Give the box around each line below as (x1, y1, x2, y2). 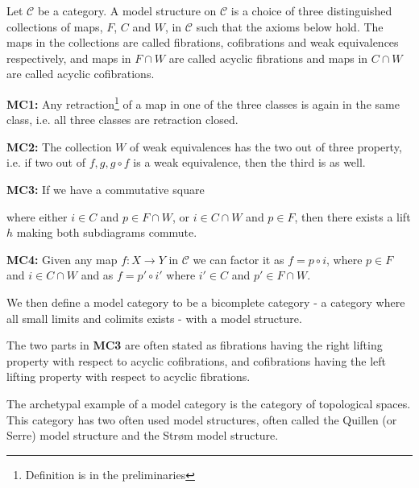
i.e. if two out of (6, 154, 85, 171)
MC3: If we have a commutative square (6, 181, 205, 197)
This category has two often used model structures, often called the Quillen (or (6, 411, 397, 428)
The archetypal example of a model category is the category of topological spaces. (6, 395, 411, 411)
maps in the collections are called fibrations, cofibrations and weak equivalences (6, 34, 399, 51)
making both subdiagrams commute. (16, 224, 197, 241)
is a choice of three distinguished (230, 2, 392, 19)
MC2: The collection (6, 138, 112, 155)
